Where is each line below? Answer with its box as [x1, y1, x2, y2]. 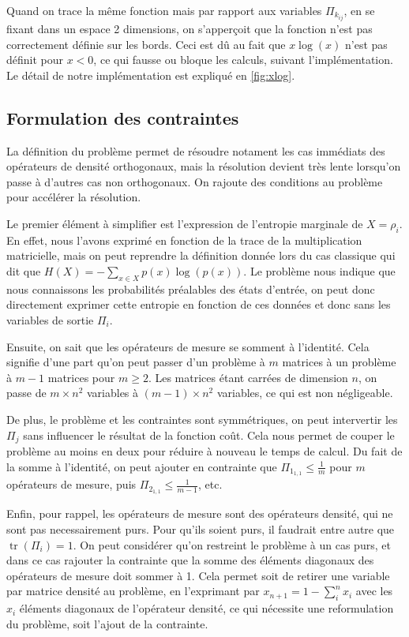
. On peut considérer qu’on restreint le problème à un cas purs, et [73, 536, 391, 553]
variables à [86, 384, 139, 401]
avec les [355, 583, 393, 599]
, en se [343, 2, 375, 18]
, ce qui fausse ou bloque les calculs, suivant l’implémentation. [93, 51, 393, 68]
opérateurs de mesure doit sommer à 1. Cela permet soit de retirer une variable [6, 567, 390, 583]
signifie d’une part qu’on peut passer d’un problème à [6, 354, 265, 370]
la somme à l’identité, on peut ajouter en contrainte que [6, 458, 277, 474]
